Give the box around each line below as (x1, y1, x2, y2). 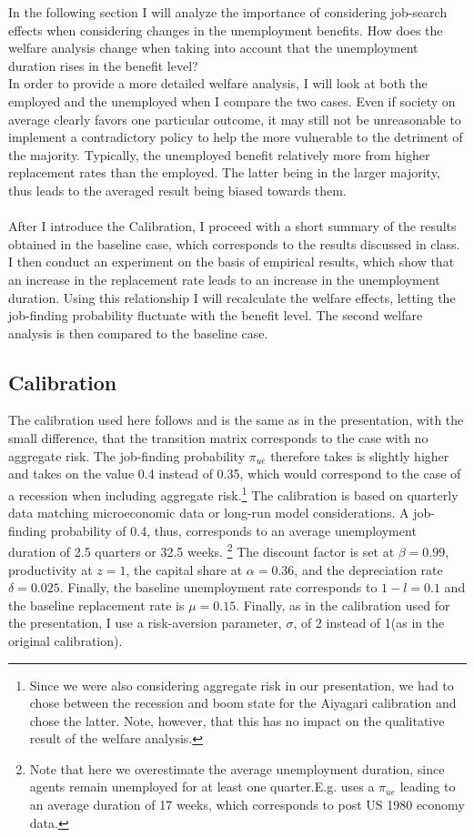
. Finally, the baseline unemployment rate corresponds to (59, 578, 378, 597)
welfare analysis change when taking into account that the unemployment (8, 38, 419, 57)
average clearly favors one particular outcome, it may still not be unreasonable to (8, 109, 461, 128)
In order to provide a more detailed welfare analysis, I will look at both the (8, 74, 428, 93)
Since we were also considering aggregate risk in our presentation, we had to (29, 675, 454, 694)
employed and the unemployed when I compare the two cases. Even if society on (8, 91, 456, 110)
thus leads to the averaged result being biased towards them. (8, 180, 347, 199)
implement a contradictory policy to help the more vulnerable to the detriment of (8, 127, 463, 146)
